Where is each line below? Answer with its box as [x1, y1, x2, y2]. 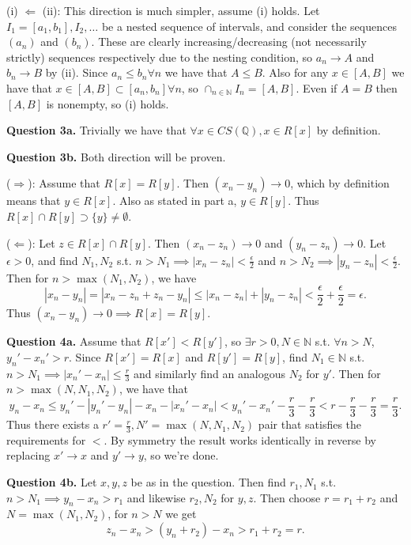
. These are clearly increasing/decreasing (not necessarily [91, 33, 367, 50]
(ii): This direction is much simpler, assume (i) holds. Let [42, 2, 320, 18]
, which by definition [290, 175, 390, 191]
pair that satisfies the [258, 416, 362, 433]
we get [165, 505, 197, 522]
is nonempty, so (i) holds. [46, 95, 169, 112]
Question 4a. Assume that [6, 333, 141, 350]
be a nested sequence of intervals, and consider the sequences [101, 17, 397, 34]
